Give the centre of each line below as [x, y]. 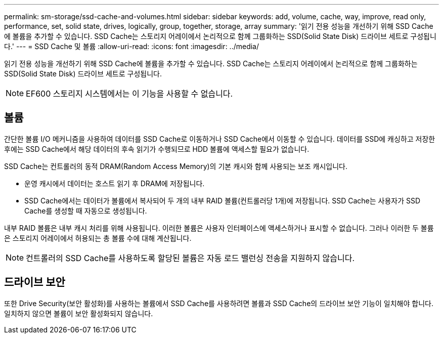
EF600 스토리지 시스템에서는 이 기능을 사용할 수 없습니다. [129, 94]
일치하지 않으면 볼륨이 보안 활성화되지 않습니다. [79, 313]
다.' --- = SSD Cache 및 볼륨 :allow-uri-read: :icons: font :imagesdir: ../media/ [132, 46]
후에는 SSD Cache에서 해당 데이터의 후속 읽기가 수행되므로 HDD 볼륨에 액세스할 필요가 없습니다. [157, 149]
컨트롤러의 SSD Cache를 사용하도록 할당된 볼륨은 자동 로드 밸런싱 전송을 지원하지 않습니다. [190, 258]
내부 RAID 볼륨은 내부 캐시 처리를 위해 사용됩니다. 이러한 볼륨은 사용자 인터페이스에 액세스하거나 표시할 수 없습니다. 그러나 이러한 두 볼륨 [219, 228]
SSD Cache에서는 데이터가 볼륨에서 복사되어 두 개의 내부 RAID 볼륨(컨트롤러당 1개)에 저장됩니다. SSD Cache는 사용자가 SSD [223, 200]
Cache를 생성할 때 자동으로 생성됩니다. [86, 210]
